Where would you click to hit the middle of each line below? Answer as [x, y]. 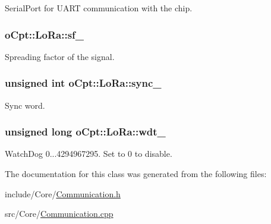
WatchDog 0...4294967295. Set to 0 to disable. [89, 154]
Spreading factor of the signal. [60, 56]
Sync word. [25, 105]
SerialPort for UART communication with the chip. [99, 8]
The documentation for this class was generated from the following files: [136, 174]
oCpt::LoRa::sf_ [45, 34]
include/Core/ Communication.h [63, 193]
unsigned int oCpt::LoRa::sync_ [83, 83]
